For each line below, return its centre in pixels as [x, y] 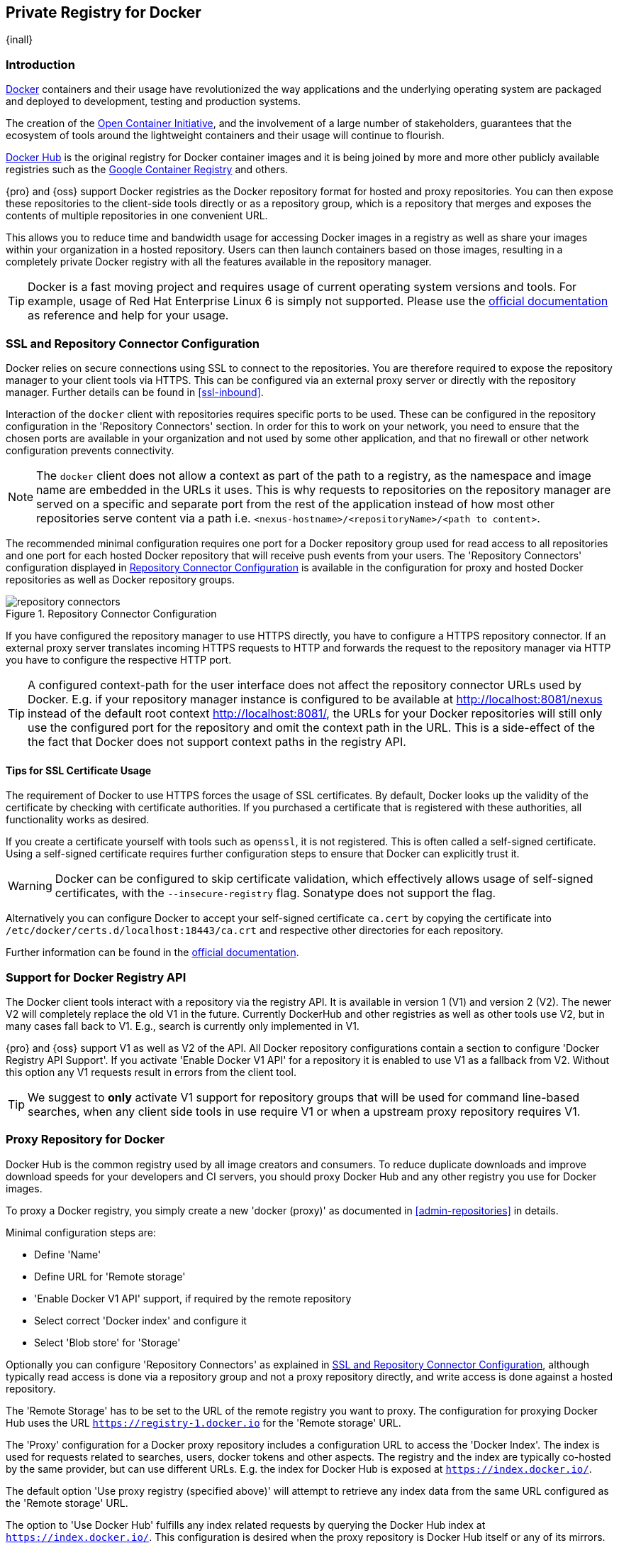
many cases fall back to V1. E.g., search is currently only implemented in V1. [183, 1026]
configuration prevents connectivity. [90, 450]
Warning [30, 886]
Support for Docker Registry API [96, 977]
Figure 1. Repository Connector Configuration [111, 613]
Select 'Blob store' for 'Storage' [107, 1342]
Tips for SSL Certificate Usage [79, 770]
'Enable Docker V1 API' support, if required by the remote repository [193, 1298]
